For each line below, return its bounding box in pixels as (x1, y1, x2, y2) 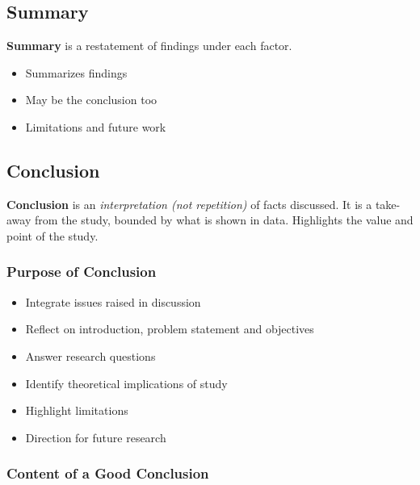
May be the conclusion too (25, 91, 157, 108)
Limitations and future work (25, 118, 166, 135)
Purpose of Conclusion (6, 261, 157, 282)
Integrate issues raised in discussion (25, 293, 201, 310)
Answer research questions (25, 347, 156, 364)
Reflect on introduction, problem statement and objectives (25, 320, 314, 337)
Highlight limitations (25, 402, 128, 419)
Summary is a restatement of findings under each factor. (6, 37, 292, 54)
